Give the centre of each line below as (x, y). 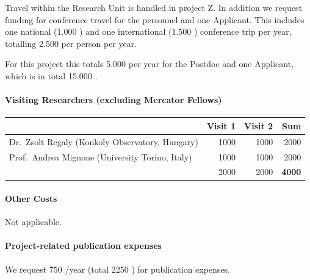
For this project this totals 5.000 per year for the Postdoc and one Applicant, (150, 64)
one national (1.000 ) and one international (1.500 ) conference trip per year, (148, 31)
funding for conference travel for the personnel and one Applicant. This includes (155, 19)
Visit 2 (259, 125)
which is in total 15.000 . (51, 75)
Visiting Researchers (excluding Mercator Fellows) (114, 100)
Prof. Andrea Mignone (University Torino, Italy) (101, 156)
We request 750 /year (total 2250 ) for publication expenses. (118, 269)
